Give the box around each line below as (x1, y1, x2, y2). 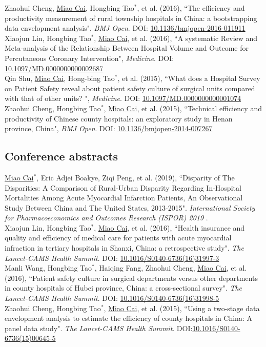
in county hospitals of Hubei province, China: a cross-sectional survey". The (5, 282, 242, 293)
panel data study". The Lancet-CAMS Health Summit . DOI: (5, 322, 193, 333)
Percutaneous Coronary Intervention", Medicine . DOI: (5, 52, 174, 63)
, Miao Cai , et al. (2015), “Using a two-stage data (104, 302, 260, 313)
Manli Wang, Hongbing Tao (5, 262, 92, 273)
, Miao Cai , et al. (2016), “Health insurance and (94, 222, 245, 233)
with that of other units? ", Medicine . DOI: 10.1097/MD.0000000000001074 (5, 93, 241, 104)
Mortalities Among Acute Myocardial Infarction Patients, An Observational (5, 192, 243, 203)
